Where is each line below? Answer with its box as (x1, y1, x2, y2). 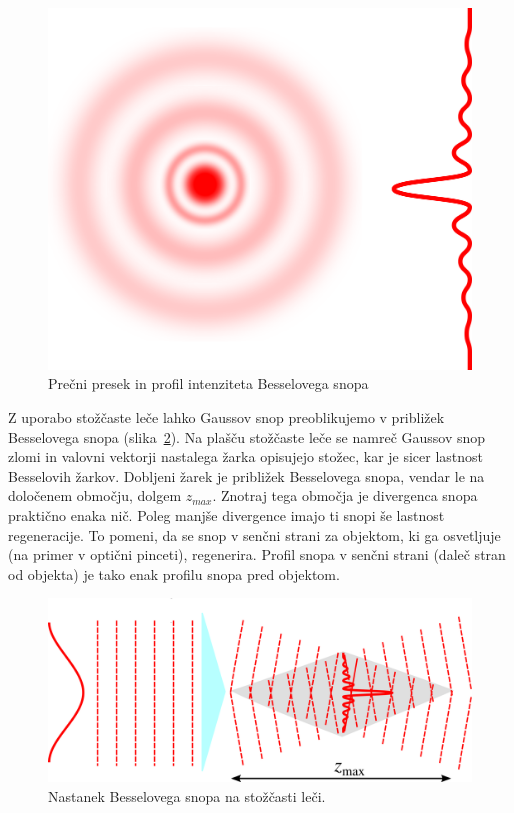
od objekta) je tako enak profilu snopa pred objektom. (8, 563, 340, 584)
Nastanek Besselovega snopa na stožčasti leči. (48, 785, 326, 806)
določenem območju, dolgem (8, 485, 182, 506)
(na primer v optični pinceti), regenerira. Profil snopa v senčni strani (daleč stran (8, 544, 506, 565)
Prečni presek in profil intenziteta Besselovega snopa (48, 373, 369, 394)
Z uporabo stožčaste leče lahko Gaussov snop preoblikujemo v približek (8, 407, 445, 428)
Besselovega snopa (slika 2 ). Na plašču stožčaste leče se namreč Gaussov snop (8, 426, 486, 447)
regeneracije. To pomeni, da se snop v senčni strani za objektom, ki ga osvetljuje (8, 524, 501, 545)
